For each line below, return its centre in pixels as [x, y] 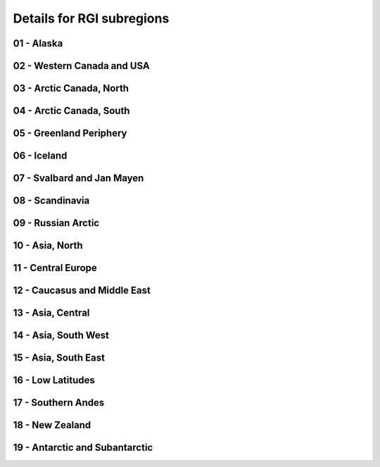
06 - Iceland [40, 156]
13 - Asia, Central [51, 313]
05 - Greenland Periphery [70, 133]
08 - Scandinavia [51, 201]
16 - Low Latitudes [54, 380]
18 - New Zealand [52, 425]
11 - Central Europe [55, 268]
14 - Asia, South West [61, 336]
